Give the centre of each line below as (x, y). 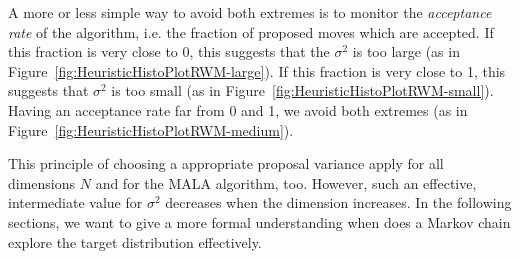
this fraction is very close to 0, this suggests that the (169, 51)
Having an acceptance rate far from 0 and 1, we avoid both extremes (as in (238, 109)
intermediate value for (75, 202)
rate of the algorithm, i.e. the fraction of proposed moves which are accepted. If (251, 31)
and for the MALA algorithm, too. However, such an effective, (286, 182)
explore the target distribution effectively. (135, 241)
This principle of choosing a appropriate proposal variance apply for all (226, 163)
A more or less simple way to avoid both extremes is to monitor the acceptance (250, 12)
